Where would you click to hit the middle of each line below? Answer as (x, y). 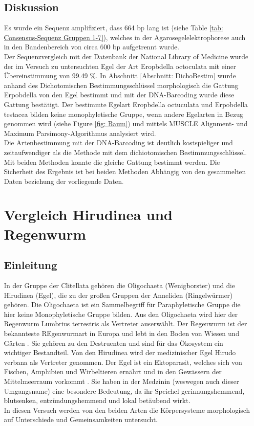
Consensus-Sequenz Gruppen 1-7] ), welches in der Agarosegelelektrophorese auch (125, 37)
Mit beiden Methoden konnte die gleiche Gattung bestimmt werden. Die (112, 162)
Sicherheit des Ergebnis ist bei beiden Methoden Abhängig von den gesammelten (125, 171)
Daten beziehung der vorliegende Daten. (64, 181)
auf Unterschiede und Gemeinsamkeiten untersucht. (81, 419)
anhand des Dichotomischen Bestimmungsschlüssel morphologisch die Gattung (121, 85)
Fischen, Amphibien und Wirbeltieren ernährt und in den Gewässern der (113, 371)
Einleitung (31, 265)
